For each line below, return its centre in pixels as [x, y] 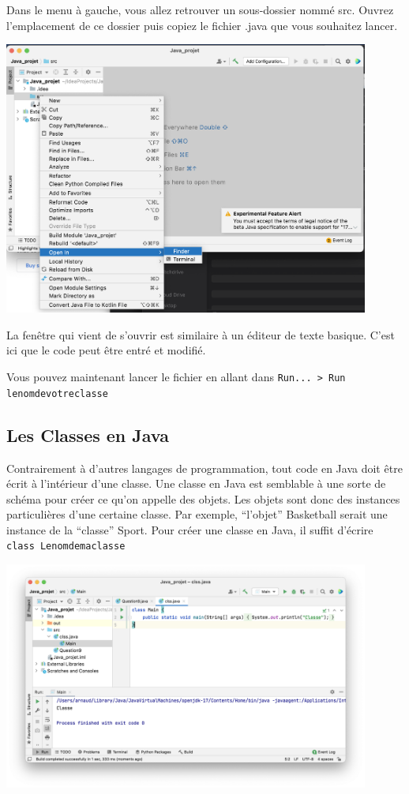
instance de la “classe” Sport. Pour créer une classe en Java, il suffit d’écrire [190, 529]
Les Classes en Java [88, 434]
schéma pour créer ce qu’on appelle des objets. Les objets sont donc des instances [203, 498]
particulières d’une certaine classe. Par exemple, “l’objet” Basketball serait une [197, 514]
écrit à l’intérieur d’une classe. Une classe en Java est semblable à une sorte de [196, 483]
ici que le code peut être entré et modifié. [106, 350]
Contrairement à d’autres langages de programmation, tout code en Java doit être [204, 468]
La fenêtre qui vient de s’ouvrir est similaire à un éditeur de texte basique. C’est [201, 334]
